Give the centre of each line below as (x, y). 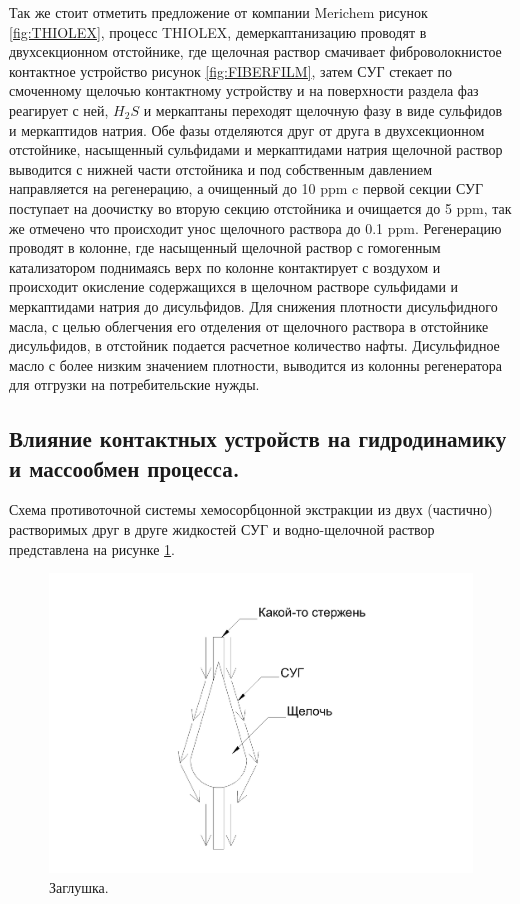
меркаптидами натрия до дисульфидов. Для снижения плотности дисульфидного (253, 305)
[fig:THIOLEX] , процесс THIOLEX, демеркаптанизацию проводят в (218, 31)
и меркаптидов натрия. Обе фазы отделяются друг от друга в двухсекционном (247, 129)
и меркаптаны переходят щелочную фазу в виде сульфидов (323, 109)
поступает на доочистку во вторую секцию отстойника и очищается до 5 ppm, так (260, 207)
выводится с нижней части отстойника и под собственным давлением (221, 168)
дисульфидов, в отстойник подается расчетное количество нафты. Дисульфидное (254, 345)
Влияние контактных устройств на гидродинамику (258, 438)
